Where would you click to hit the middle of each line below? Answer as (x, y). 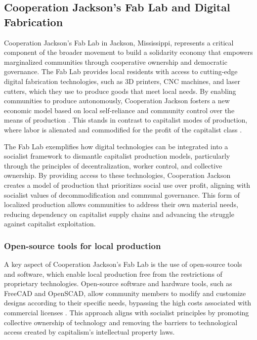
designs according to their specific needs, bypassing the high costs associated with (128, 303)
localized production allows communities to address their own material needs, (121, 204)
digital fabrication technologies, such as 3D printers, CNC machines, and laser (122, 81)
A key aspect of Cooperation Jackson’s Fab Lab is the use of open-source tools (123, 264)
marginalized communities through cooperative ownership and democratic (116, 62)
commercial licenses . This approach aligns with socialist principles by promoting (127, 313)
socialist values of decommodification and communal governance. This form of (122, 194)
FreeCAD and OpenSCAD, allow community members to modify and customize (125, 293)
